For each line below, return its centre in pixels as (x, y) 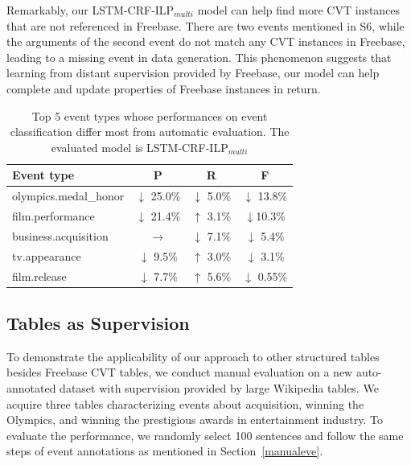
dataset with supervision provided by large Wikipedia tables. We (219, 388)
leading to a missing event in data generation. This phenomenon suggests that (199, 57)
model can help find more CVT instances (299, 10)
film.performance (53, 216)
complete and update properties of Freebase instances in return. (164, 88)
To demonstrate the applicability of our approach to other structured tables (193, 356)
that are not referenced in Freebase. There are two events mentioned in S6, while (205, 25)
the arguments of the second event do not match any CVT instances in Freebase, (206, 41)
